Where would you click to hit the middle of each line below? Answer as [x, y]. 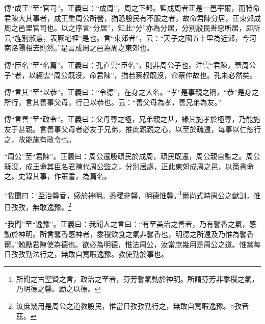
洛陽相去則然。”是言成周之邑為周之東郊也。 [82, 48]
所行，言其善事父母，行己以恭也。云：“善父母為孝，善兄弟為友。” [113, 102]
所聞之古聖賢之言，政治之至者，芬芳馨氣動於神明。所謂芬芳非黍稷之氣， [137, 278]
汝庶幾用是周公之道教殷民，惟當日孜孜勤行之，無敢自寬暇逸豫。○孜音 [132, 305]
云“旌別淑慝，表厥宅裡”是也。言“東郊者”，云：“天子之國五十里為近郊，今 [127, 37]
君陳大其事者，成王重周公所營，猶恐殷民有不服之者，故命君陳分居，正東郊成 [132, 18]
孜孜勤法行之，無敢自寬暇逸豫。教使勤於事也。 [89, 254]
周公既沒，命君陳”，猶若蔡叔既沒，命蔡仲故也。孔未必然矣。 [155, 75]
